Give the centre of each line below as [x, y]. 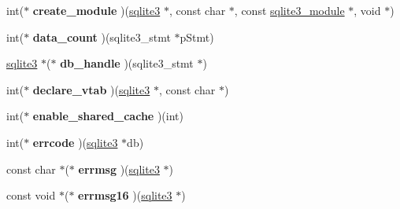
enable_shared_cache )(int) [108, 116]
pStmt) [197, 37]
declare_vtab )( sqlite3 [91, 89]
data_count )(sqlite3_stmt [102, 37]
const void [31, 195]
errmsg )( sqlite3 [119, 169]
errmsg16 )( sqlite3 [125, 195]
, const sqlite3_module [289, 10]
